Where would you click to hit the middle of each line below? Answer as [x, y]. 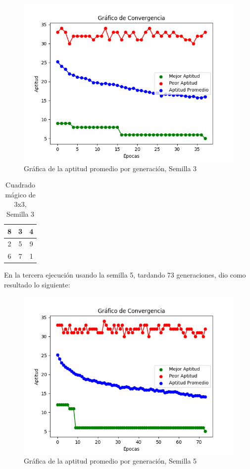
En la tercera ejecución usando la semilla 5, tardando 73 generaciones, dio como [125, 275]
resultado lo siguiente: [37, 284]
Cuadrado [21, 185]
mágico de [20, 194]
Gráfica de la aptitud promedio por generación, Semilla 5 [110, 461]
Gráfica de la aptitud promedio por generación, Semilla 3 [110, 168]
